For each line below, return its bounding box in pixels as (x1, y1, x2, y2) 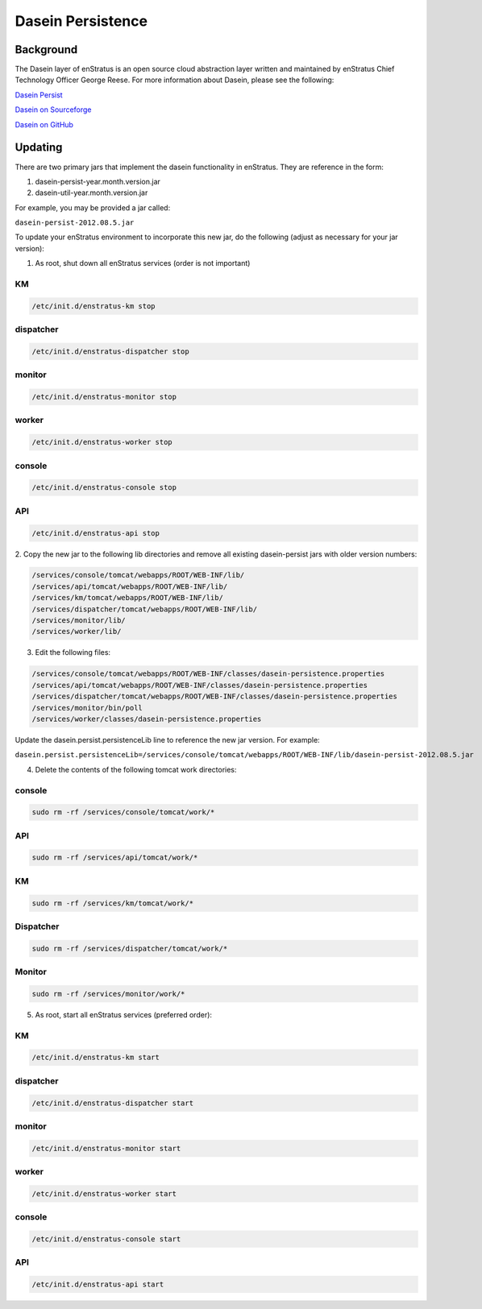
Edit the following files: (35, 648, 111, 657)
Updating (15, 141, 63, 155)
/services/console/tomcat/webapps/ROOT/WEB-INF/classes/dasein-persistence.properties (31, 669, 385, 678)
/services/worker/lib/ (31, 627, 122, 636)
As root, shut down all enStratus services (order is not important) (35, 259, 251, 268)
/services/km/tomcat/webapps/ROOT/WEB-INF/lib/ (31, 593, 223, 603)
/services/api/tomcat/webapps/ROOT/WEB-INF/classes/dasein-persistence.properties (31, 681, 368, 690)
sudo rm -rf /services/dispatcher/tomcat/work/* (31, 943, 228, 953)
